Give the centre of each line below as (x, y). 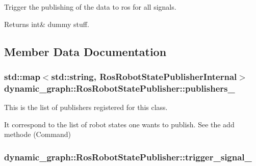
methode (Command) (38, 134)
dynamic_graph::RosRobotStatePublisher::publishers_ (120, 88)
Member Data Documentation (85, 51)
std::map (22, 76)
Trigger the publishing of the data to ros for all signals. (90, 7)
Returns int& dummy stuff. (47, 24)
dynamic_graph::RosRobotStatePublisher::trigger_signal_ (128, 157)
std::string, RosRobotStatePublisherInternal (144, 76)
